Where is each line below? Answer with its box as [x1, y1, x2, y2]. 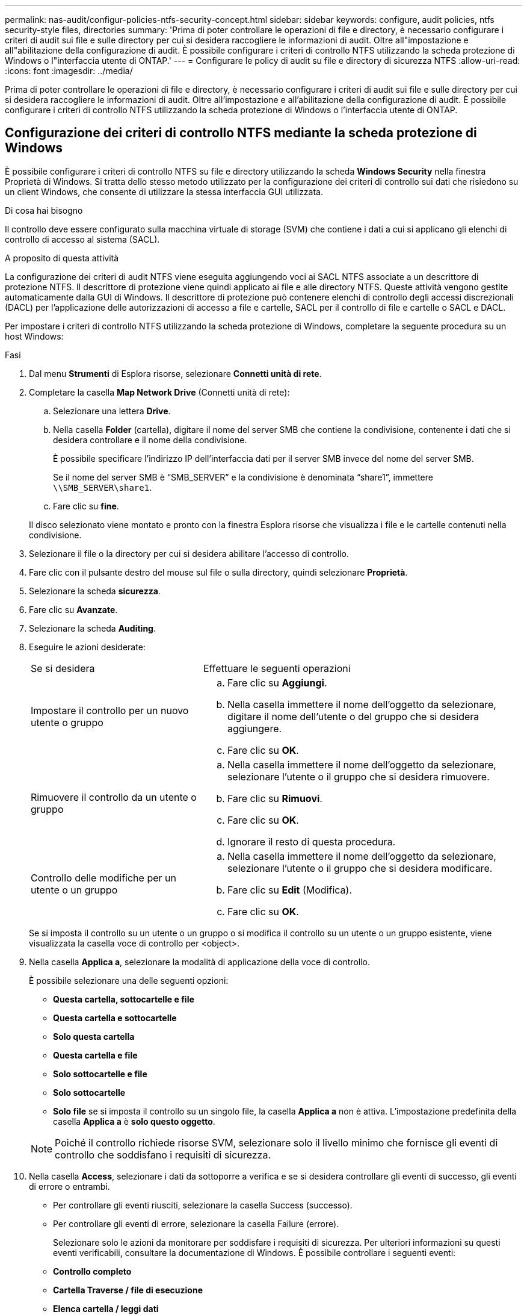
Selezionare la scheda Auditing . [29, 623, 156, 633]
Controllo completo [53, 1266, 132, 1276]
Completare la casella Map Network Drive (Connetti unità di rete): [29, 387, 290, 397]
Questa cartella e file [53, 1049, 138, 1060]
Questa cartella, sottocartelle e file [53, 993, 194, 1004]
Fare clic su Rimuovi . [227, 792, 322, 804]
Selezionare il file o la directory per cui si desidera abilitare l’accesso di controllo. [29, 548, 349, 559]
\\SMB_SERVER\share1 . [53, 482, 152, 493]
